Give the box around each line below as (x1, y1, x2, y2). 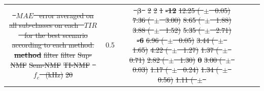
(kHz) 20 (45, 69, 73, 80)
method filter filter (14, 49, 76, 60)
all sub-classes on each (9, 20, 79, 30)
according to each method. (12, 39, 94, 50)
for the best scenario (24, 29, 88, 40)
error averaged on (39, 10, 94, 20)
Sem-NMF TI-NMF (29, 59, 90, 70)
